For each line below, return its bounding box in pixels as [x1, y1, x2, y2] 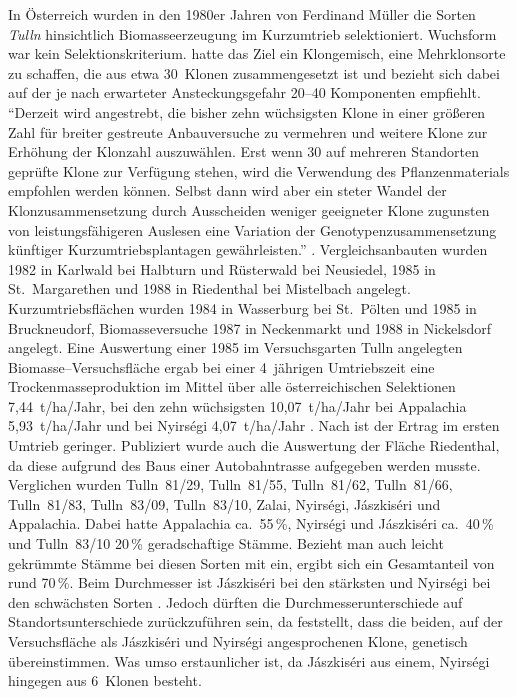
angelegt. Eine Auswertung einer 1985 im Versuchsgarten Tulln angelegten [8, 337, 463, 358]
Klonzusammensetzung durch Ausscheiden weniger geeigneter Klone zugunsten [8, 199, 490, 220]
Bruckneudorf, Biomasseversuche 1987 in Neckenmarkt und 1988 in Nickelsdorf [8, 317, 492, 338]
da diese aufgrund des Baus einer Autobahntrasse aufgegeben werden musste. [8, 454, 481, 475]
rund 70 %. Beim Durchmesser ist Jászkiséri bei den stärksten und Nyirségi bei [8, 572, 491, 593]
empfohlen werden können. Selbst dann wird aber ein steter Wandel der [8, 180, 447, 201]
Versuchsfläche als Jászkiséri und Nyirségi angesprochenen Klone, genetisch [8, 631, 468, 651]
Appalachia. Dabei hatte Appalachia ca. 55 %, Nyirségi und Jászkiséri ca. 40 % [8, 513, 494, 534]
